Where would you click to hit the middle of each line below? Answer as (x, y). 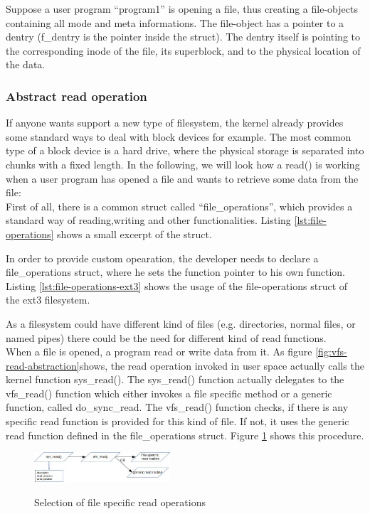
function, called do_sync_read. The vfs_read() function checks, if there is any (177, 407)
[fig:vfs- (331, 352)
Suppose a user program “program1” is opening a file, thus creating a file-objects (182, 9)
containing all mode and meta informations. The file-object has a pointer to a (175, 22)
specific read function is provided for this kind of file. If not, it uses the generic (178, 421)
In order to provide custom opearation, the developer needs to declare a (162, 258)
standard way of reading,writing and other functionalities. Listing (148, 220)
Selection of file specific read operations (120, 502)
